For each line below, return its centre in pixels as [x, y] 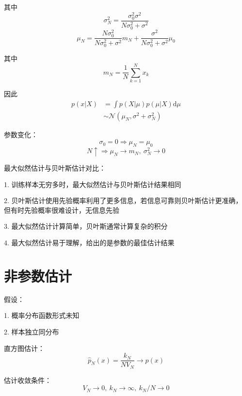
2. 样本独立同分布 [32, 331]
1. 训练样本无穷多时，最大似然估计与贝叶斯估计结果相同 [93, 184]
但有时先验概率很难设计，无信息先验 [62, 210]
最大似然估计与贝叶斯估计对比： [55, 168]
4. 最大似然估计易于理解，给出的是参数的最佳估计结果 [89, 243]
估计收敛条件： [28, 380]
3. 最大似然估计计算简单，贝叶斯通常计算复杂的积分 [86, 226]
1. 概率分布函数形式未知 [42, 315]
